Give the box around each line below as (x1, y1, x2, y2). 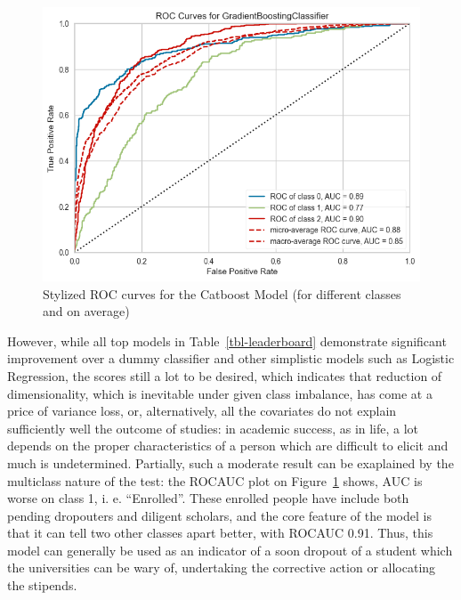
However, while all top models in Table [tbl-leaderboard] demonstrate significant (7, 331, 447, 350)
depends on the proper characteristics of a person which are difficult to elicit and (7, 436, 449, 455)
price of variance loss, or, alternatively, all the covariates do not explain (7, 401, 397, 420)
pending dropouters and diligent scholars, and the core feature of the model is (7, 506, 432, 524)
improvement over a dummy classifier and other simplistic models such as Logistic (7, 349, 455, 368)
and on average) (43, 302, 130, 320)
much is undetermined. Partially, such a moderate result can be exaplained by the (7, 453, 454, 472)
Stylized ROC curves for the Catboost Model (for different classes (43, 284, 401, 303)
